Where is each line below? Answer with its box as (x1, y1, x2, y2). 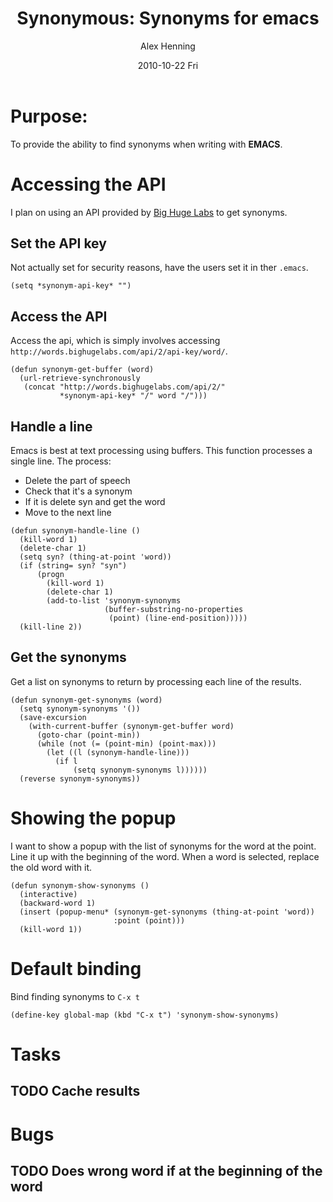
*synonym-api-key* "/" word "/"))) (59, 391, 208, 401)
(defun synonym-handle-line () (10, 526, 141, 536)
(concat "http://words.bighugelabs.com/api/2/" (23, 382, 226, 392)
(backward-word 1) (19, 898, 97, 908)
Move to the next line (24, 507, 112, 519)
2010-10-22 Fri (137, 59, 199, 71)
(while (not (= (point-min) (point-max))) (36, 738, 217, 749)
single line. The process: (10, 455, 112, 467)
